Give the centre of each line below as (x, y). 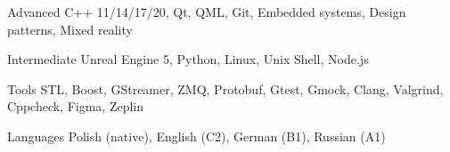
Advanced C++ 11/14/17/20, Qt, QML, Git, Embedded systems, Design (207, 12)
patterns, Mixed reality (70, 29)
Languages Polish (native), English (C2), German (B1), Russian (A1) (196, 136)
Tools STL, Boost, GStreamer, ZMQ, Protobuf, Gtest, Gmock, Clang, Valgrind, (225, 88)
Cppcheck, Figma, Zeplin (76, 106)
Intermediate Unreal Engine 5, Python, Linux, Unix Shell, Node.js (188, 59)
